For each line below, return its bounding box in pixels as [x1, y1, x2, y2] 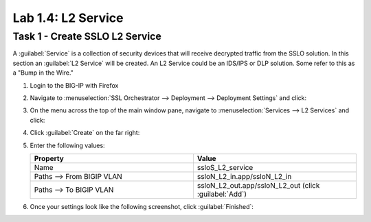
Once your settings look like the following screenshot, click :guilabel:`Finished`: [30, 202, 254, 210]
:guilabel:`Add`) [196, 189, 247, 199]
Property [34, 153, 65, 163]
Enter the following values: [30, 141, 106, 149]
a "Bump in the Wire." [12, 69, 74, 77]
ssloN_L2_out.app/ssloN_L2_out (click [196, 180, 320, 190]
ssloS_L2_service [196, 162, 254, 172]
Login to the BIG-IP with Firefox [30, 81, 119, 89]
